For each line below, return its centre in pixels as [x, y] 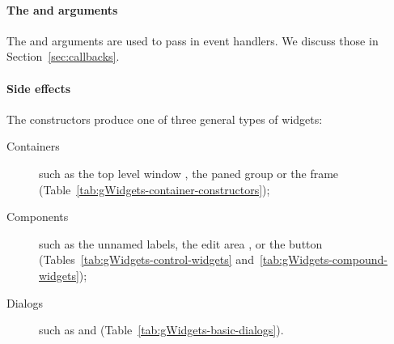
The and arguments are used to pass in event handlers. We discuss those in [193, 40]
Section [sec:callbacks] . [63, 56]
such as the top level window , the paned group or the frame [189, 173]
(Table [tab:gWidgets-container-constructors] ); [155, 189]
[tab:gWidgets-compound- [323, 259]
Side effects [39, 88]
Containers [33, 146]
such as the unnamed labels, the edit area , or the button [181, 243]
